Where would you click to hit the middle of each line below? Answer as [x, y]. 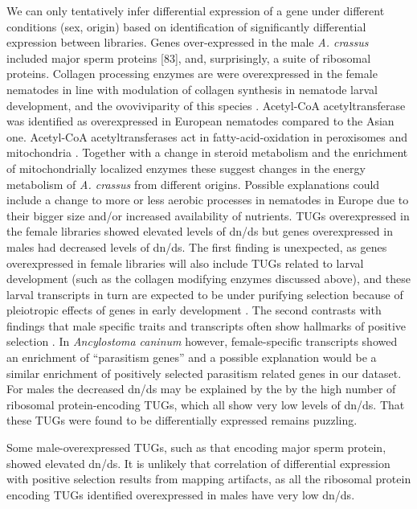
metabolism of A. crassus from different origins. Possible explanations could [193, 184]
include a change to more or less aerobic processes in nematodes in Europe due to [208, 200]
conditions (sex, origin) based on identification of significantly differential [186, 26]
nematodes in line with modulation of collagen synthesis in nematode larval [192, 89]
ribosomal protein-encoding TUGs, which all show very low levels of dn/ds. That [206, 404]
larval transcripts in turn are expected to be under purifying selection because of [205, 294]
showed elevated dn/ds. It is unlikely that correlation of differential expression [198, 463]
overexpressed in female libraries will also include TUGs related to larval [185, 263]
